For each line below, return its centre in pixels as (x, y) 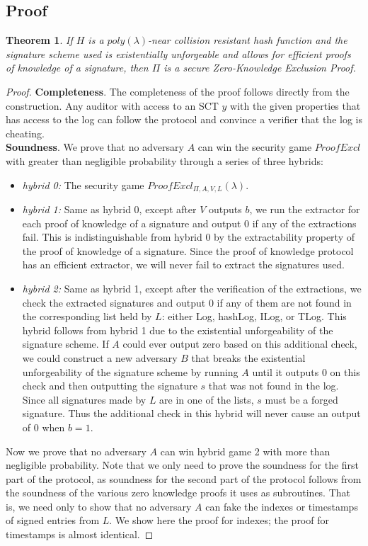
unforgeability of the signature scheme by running (130, 371)
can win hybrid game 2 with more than (245, 451)
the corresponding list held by (87, 316)
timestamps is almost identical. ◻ (80, 534)
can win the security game (255, 147)
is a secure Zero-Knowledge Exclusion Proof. (260, 68)
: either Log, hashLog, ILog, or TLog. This (254, 316)
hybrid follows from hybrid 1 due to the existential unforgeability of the (178, 330)
